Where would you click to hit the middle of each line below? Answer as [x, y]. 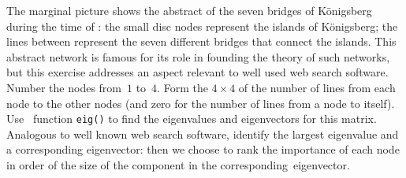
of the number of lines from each [317, 87]
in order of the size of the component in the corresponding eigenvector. [178, 165]
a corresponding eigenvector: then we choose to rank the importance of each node [203, 149]
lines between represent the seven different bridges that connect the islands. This [201, 41]
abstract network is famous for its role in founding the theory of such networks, [198, 56]
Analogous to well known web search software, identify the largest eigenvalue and [203, 133]
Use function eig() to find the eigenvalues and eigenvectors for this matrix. [192, 119]
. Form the [183, 87]
